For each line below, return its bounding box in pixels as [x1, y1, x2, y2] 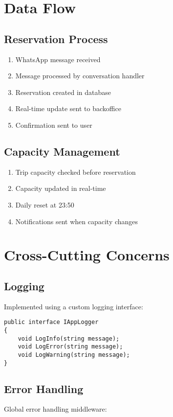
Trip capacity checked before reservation [15, 166, 136, 177]
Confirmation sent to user [15, 119, 92, 130]
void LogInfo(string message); [18, 335, 120, 342]
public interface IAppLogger [4, 319, 99, 326]
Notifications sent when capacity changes [15, 216, 138, 226]
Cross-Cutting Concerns [4, 245, 170, 265]
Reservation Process [4, 31, 108, 46]
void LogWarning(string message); [18, 351, 130, 358]
